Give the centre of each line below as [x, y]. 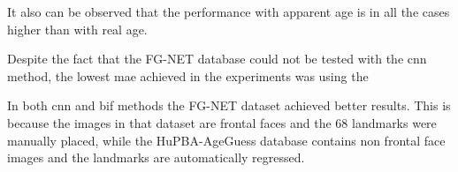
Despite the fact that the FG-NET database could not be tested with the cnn [217, 59]
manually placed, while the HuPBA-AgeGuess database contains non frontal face [226, 140]
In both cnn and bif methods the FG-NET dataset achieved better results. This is [229, 105]
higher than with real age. [77, 29]
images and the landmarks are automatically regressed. [156, 157]
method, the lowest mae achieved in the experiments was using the [188, 75]
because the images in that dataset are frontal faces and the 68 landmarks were [222, 122]
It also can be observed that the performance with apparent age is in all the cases [229, 11]
